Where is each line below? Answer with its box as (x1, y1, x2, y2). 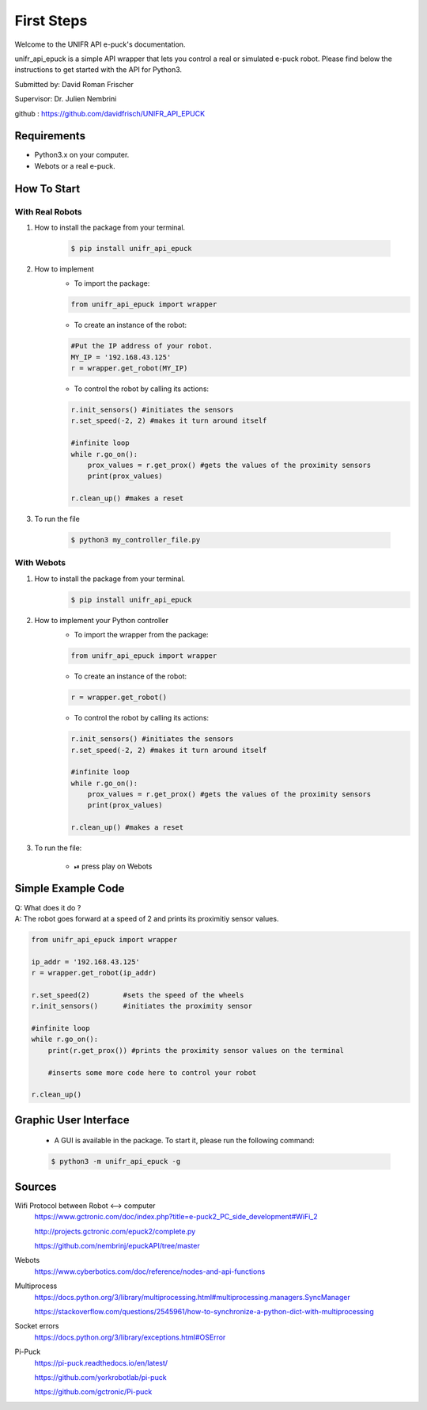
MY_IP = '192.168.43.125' (70, 352, 172, 362)
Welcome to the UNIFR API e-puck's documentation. (14, 40, 186, 49)
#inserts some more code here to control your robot (47, 1068, 257, 1077)
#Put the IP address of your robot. (70, 341, 213, 351)
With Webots (14, 557, 66, 568)
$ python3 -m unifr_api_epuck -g (51, 1157, 181, 1166)
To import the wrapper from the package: (74, 630, 209, 640)
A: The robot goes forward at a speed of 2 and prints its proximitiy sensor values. (14, 914, 279, 923)
